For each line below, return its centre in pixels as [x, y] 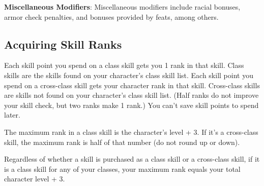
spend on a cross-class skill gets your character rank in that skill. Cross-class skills [132, 85]
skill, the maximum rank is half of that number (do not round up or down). [122, 142]
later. [12, 115]
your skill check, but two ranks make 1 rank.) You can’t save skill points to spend [131, 105]
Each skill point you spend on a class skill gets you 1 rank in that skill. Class [124, 65]
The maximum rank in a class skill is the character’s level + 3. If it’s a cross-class [131, 132]
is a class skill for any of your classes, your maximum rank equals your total [122, 169]
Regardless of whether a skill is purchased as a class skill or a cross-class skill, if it [132, 159]
